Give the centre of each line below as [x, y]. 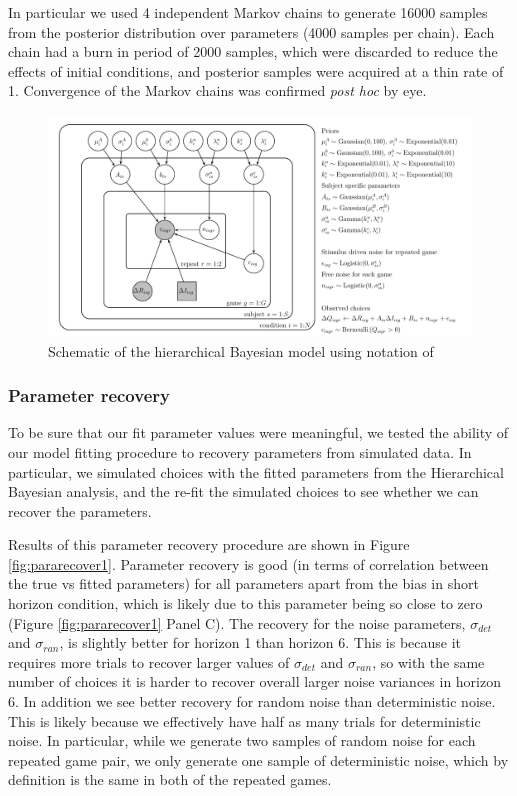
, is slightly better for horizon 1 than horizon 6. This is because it [260, 642]
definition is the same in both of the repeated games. [170, 779]
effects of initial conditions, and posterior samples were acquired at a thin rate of [256, 70]
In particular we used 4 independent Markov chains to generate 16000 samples [248, 12]
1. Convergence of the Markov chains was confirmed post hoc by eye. [217, 90]
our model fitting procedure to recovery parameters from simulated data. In [240, 451]
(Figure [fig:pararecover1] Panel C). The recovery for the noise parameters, [237, 622]
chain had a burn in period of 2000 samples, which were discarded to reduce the [253, 51]
